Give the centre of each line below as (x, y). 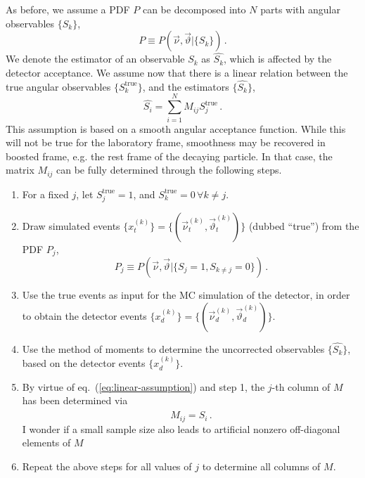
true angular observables (58, 86)
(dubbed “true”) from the (304, 225)
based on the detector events (84, 363)
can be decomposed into (194, 9)
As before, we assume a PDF (68, 9)
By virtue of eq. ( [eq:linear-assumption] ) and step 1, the (143, 386)
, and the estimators (186, 86)
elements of (46, 443)
